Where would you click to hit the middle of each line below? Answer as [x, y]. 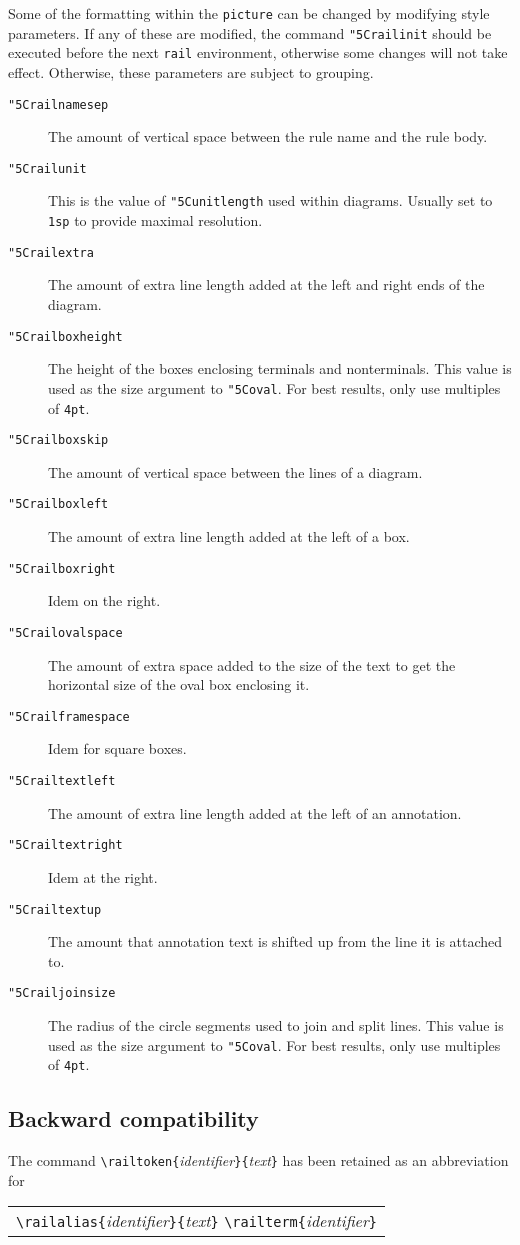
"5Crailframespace [69, 716]
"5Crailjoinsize [62, 993]
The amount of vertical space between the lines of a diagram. [235, 471]
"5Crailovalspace [65, 632]
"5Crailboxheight [65, 336]
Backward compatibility [133, 1118]
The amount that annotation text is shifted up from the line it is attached [275, 941]
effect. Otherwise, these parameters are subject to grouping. [191, 71]
